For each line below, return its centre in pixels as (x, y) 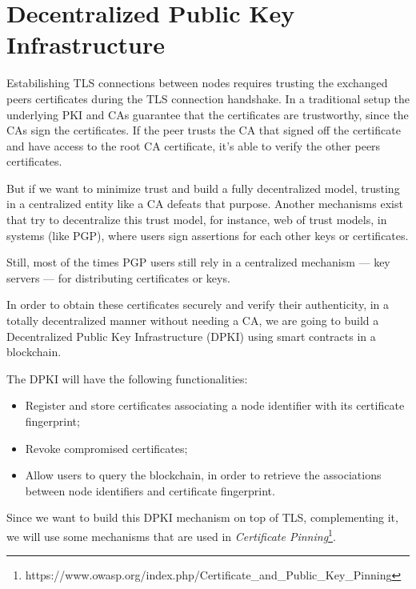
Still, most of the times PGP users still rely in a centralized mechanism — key (198, 262)
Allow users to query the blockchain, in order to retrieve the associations (203, 475)
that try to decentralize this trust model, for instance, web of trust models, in (197, 220)
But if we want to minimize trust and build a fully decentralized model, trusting (203, 188)
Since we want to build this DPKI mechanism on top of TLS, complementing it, (202, 517)
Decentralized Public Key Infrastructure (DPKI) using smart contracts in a (191, 336)
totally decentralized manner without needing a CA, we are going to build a (193, 321)
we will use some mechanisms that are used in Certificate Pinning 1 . (171, 535)
